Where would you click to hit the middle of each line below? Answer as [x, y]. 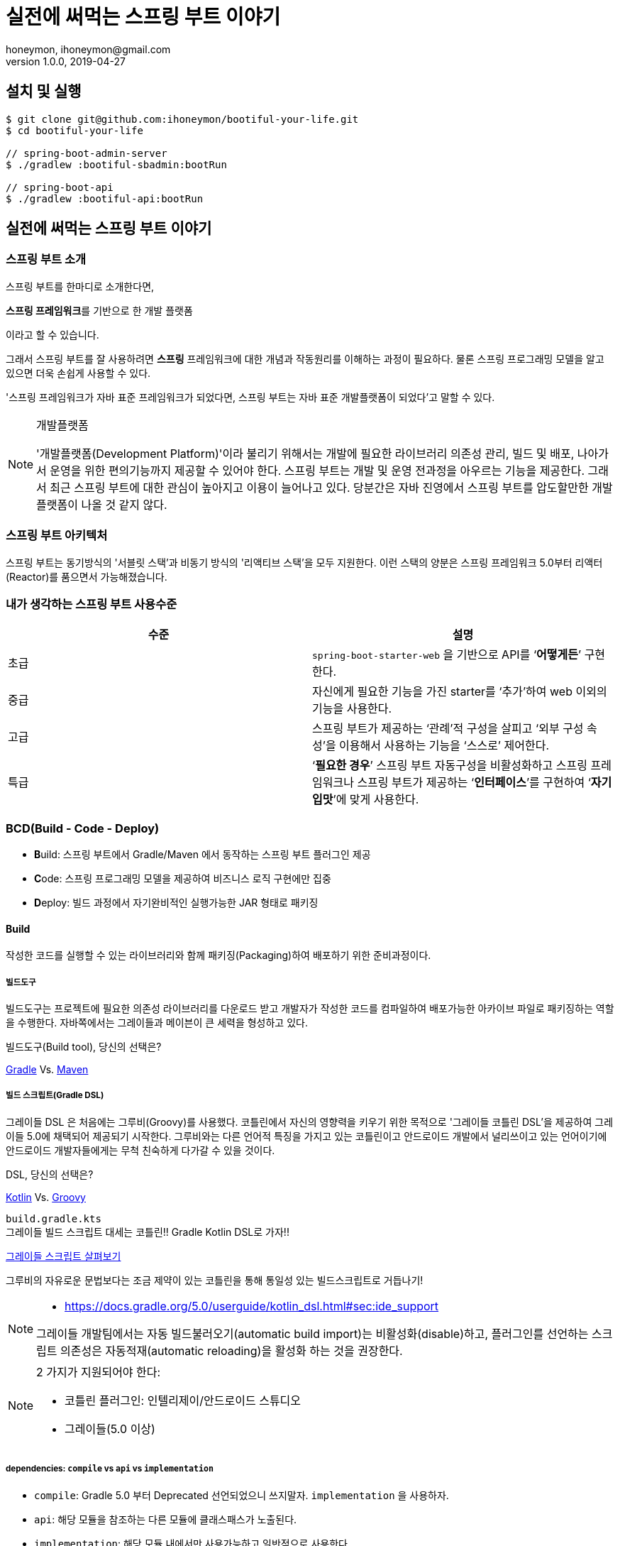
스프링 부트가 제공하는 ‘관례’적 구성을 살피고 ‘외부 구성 [448, 729]
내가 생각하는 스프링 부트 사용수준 [92, 604]
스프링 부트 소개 [46, 259]
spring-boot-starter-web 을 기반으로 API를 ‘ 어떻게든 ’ [447, 655]
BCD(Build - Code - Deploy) [83, 828]
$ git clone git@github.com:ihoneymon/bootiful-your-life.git [182, 119]
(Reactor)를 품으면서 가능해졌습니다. [87, 576]
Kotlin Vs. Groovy [46, 1197]
